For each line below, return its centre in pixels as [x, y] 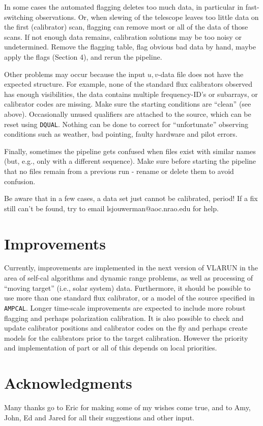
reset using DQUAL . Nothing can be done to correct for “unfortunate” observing [126, 124]
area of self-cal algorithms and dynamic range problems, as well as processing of [129, 278]
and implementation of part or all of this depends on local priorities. [111, 348]
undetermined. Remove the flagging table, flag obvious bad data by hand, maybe [130, 47]
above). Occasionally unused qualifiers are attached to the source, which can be [128, 114]
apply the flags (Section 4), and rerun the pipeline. [83, 56]
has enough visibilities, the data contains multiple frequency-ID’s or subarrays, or [131, 94]
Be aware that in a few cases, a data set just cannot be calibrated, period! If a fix [131, 198]
